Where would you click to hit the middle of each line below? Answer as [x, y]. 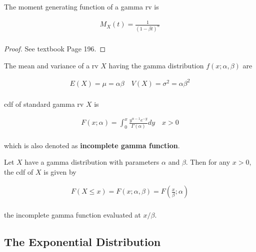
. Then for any [208, 162]
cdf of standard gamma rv [44, 104]
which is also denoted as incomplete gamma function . [92, 145]
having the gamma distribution [156, 65]
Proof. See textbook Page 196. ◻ [55, 49]
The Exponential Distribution [82, 242]
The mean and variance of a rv [51, 65]
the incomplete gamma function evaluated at [72, 215]
